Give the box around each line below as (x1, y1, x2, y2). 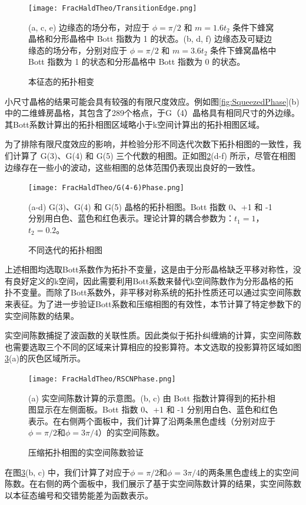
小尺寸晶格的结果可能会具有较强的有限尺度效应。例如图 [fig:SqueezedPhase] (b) (5, 95, 300, 107)
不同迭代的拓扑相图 (28, 243, 102, 255)
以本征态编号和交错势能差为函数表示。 (5, 489, 153, 501)
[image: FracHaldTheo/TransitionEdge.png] (28, 4, 197, 12)
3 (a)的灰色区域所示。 (5, 352, 85, 364)
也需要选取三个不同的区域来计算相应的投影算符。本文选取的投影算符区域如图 (5, 340, 301, 353)
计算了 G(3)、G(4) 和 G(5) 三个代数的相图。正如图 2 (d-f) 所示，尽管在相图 (12, 149, 296, 161)
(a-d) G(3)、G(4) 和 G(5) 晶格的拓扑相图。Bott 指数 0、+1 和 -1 (28, 200, 272, 212)
